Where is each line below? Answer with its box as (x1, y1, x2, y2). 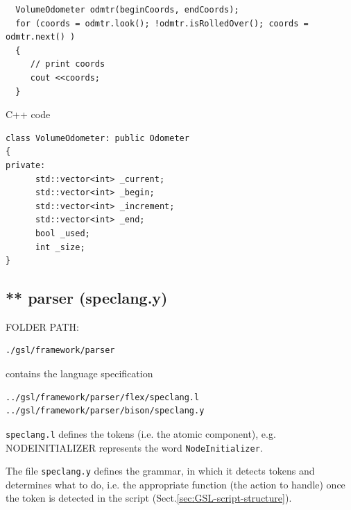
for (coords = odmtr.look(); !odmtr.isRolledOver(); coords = (15, 18, 309, 28)
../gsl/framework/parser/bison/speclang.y (6, 406, 205, 416)
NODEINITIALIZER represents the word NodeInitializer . (6, 440, 263, 454)
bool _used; (35, 228, 90, 238)
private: (6, 160, 46, 170)
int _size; (35, 242, 85, 252)
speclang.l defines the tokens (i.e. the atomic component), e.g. (6, 426, 276, 441)
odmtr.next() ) (6, 32, 76, 42)
